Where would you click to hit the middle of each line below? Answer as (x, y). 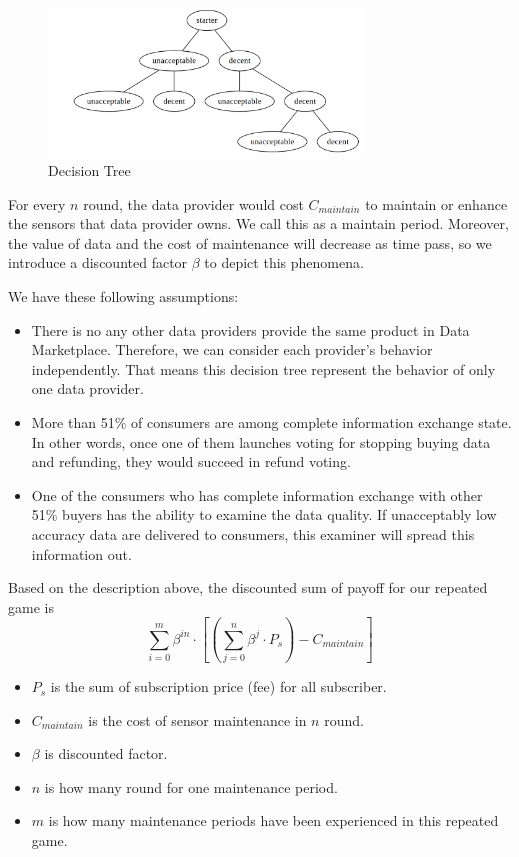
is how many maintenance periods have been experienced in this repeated (273, 820)
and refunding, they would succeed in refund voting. (191, 461)
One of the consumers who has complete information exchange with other (257, 494)
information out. (81, 553)
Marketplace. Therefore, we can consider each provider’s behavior (232, 349)
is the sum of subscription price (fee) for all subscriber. (218, 686)
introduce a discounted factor (98, 262)
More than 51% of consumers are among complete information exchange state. (271, 422)
